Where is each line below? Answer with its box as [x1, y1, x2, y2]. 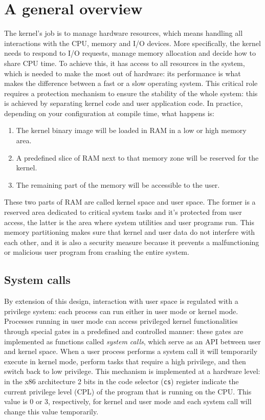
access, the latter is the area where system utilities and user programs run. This [4, 216, 254, 227]
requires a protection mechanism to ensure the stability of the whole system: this [4, 87, 258, 98]
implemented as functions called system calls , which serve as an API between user [4, 336, 261, 346]
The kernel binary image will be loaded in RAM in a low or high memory [16, 125, 247, 136]
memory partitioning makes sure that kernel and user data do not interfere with [4, 227, 255, 237]
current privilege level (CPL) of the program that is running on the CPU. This [4, 386, 252, 396]
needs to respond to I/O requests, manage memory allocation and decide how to [4, 48, 256, 58]
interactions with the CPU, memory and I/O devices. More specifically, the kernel [4, 37, 261, 48]
